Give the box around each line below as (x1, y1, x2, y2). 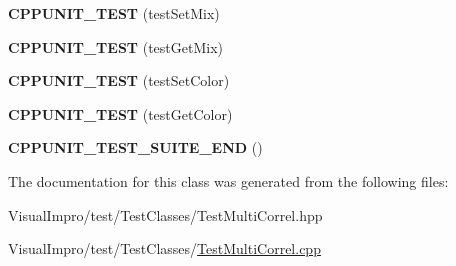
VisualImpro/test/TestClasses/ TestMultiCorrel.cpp (8, 238, 321, 259)
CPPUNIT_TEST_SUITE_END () (8, 137, 263, 158)
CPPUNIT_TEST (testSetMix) (8, 3, 220, 23)
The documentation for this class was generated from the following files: (8, 170, 449, 191)
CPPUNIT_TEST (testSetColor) (8, 70, 230, 91)
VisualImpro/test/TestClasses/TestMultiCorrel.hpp (8, 204, 323, 225)
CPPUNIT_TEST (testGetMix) (8, 36, 223, 57)
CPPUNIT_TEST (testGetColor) (8, 103, 233, 124)
